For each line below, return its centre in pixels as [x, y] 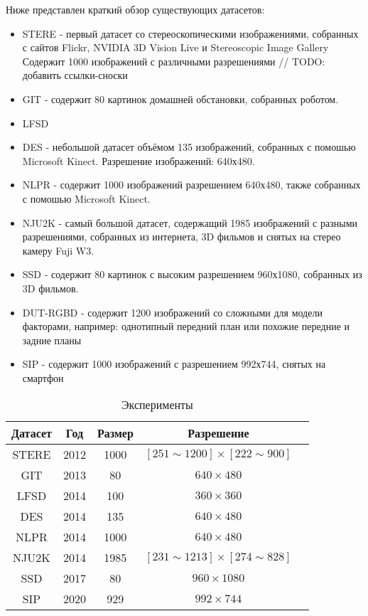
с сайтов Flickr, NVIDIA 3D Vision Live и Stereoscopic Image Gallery [175, 47]
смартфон [43, 377]
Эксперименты [157, 405]
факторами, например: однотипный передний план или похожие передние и [186, 326]
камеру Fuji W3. [58, 250]
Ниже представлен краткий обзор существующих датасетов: [135, 9]
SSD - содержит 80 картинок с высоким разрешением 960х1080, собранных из [192, 274]
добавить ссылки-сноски [75, 75]
